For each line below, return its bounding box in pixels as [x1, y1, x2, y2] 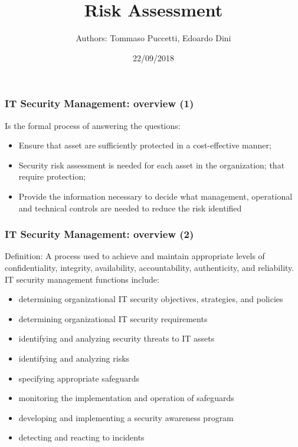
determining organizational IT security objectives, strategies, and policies [18, 293, 283, 305]
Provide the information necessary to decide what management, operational [18, 190, 293, 202]
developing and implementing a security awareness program [18, 411, 234, 423]
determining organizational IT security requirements [18, 312, 208, 325]
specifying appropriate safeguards [18, 372, 139, 384]
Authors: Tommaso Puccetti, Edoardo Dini [76, 32, 231, 44]
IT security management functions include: [5, 273, 159, 285]
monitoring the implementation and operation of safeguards [18, 392, 234, 404]
